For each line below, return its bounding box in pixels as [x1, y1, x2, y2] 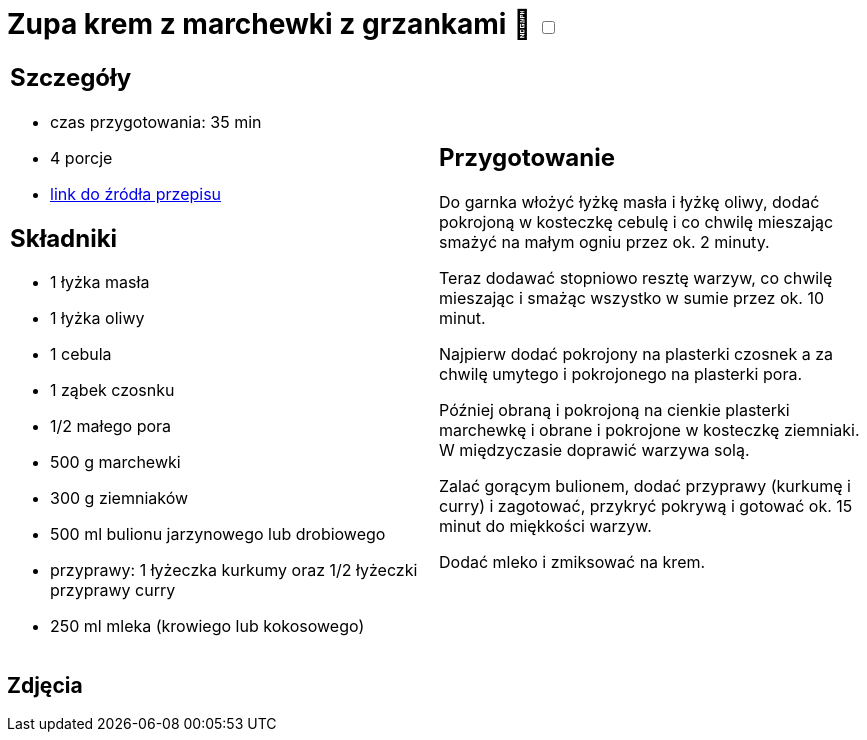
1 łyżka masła [50, 272, 150, 293]
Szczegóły [10, 62, 132, 92]
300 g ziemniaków [50, 488, 189, 509]
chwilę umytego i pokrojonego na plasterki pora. [439, 364, 802, 385]
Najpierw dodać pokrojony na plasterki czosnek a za [439, 344, 833, 365]
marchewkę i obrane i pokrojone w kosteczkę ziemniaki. [439, 420, 860, 441]
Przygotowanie [439, 143, 615, 173]
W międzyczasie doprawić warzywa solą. [439, 440, 750, 461]
